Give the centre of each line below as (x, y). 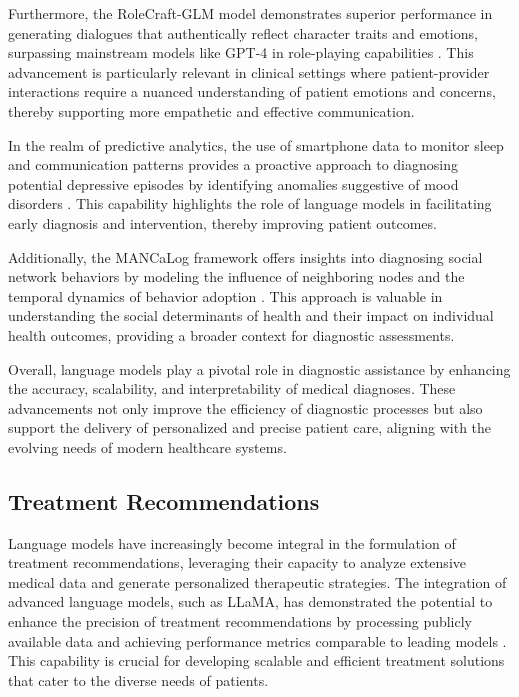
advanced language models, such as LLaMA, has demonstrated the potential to (250, 601)
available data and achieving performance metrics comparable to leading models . (257, 640)
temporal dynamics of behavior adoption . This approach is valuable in (225, 295)
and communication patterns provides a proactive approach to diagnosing (233, 164)
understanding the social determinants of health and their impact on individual (251, 315)
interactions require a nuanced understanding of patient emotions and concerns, (252, 91)
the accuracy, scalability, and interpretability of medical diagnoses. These (232, 388)
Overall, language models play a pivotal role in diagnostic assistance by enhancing (259, 368)
